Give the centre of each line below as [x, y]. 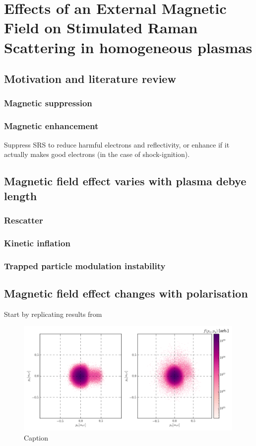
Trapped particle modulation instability [85, 265]
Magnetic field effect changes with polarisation [126, 293]
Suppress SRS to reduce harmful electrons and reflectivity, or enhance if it [117, 144]
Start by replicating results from [53, 314]
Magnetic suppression [48, 103]
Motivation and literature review [90, 79]
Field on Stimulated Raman [101, 28]
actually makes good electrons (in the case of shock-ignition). [97, 154]
